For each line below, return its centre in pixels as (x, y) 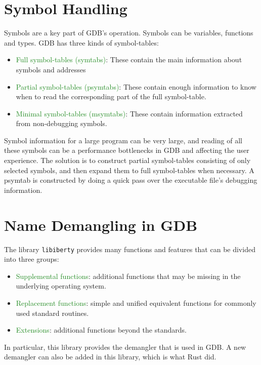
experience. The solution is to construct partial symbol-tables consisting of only (127, 160)
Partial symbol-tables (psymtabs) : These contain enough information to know (136, 86)
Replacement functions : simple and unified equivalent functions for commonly (136, 303)
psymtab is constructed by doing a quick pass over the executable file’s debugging (131, 180)
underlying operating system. (61, 286)
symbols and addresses (51, 69)
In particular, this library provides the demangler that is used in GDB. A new (125, 347)
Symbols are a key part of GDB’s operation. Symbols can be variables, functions (129, 33)
